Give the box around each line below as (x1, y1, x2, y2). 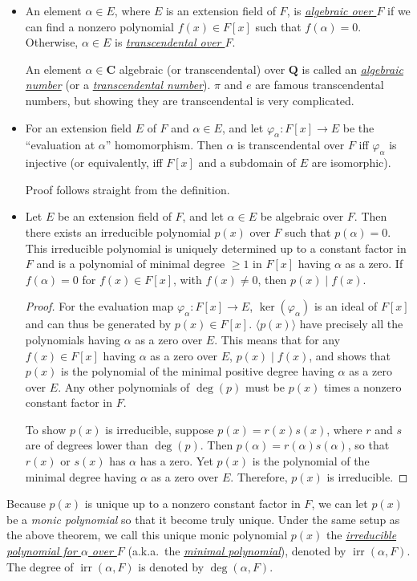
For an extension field (25, 119, 132, 136)
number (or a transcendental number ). (25, 76, 211, 93)
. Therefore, (230, 468, 288, 485)
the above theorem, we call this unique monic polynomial (6, 526, 288, 543)
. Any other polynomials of (58, 378, 190, 395)
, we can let (311, 495, 368, 512)
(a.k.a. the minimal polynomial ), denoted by (128, 542, 346, 559)
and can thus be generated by (25, 315, 172, 332)
